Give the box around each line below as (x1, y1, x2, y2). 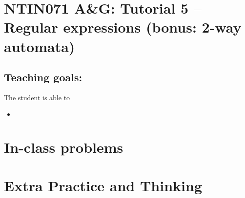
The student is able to (4, 92, 70, 102)
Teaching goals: (4, 70, 82, 85)
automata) (4, 36, 75, 56)
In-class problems (4, 137, 123, 157)
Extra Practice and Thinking (4, 175, 203, 195)
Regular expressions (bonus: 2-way (4, 17, 242, 37)
